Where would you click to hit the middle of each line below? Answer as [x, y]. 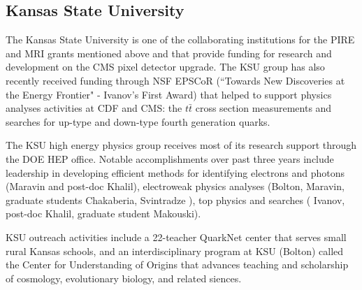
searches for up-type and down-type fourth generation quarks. [138, 121]
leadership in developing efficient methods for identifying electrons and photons [175, 172]
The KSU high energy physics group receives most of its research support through [181, 145]
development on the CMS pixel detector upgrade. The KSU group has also [165, 67]
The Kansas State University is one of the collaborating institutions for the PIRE [180, 39]
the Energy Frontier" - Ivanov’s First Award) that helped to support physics [169, 94]
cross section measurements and [263, 108]
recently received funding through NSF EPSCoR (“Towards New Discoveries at [175, 80]
